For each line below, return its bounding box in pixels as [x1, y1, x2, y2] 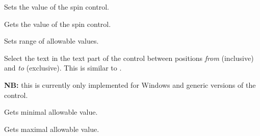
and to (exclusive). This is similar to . [4, 62, 122, 73]
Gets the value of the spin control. [4, 18, 111, 29]
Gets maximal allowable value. [4, 123, 99, 134]
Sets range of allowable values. [4, 36, 99, 46]
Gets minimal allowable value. [4, 107, 98, 117]
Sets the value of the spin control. [4, 2, 109, 12]
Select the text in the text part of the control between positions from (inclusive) [4, 52, 254, 63]
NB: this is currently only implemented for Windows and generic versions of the [4, 79, 256, 90]
